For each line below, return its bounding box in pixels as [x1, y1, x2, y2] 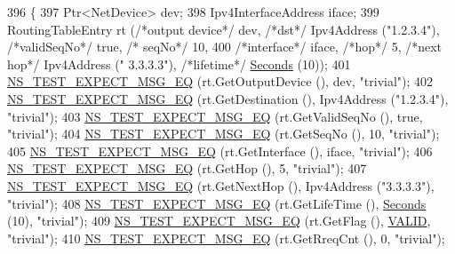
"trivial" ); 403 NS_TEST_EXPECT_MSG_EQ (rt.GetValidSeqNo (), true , [7, 107, 423, 125]
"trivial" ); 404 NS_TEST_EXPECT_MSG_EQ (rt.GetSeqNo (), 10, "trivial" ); [7, 124, 440, 143]
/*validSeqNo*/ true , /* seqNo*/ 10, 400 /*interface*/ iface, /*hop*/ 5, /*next [7, 37, 443, 56]
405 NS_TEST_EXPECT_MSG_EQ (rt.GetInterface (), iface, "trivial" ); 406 [7, 141, 433, 160]
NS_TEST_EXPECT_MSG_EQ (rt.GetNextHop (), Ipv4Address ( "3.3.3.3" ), [7, 176, 435, 194]
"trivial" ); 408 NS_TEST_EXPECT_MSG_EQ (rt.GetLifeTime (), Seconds [7, 194, 427, 212]
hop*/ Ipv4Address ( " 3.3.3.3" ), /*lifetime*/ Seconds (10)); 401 [7, 54, 351, 73]
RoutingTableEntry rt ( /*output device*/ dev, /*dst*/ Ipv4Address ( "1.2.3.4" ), [7, 20, 440, 38]
